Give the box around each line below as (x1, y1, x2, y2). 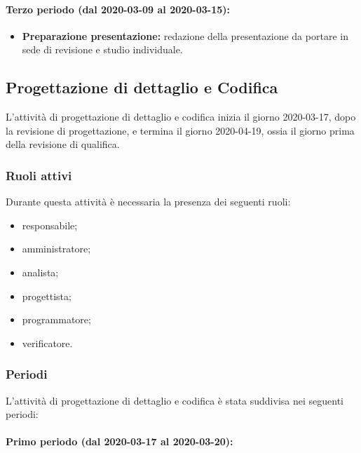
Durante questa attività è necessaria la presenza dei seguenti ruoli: (6, 194, 291, 209)
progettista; (22, 288, 71, 303)
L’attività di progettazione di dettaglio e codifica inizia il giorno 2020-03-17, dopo (6, 109, 356, 124)
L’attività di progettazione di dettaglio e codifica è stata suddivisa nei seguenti (6, 393, 343, 407)
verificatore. (22, 335, 73, 350)
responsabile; (22, 217, 78, 232)
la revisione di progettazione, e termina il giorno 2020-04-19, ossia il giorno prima (6, 123, 355, 137)
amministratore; (22, 241, 91, 256)
